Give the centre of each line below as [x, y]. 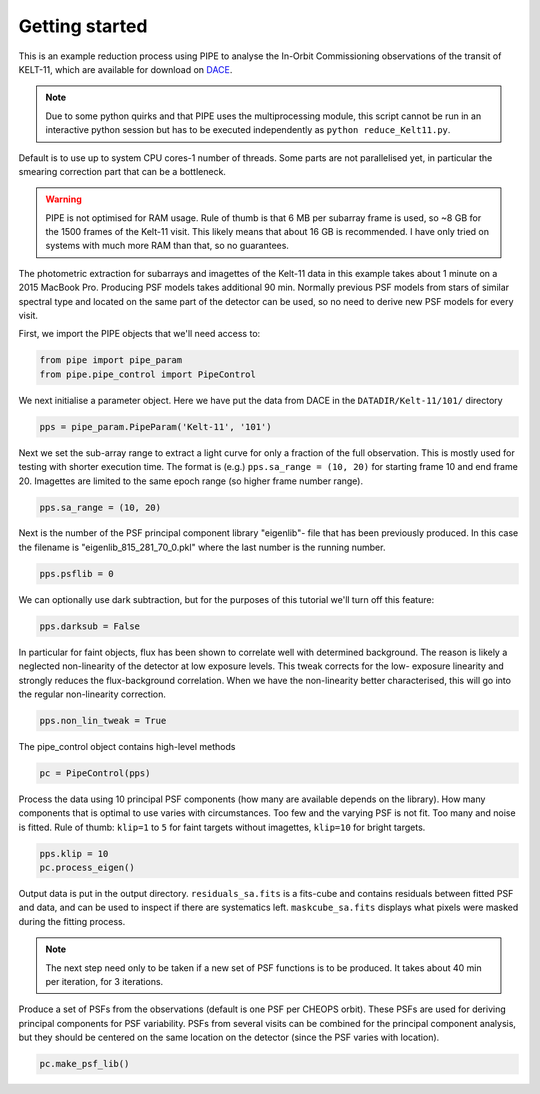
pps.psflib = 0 [76, 573]
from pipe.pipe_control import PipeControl [148, 374]
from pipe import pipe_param [111, 360]
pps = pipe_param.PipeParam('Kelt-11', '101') [155, 426]
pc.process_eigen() [87, 868]
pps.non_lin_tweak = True [103, 720]
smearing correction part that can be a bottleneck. [122, 171]
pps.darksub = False [89, 626]
